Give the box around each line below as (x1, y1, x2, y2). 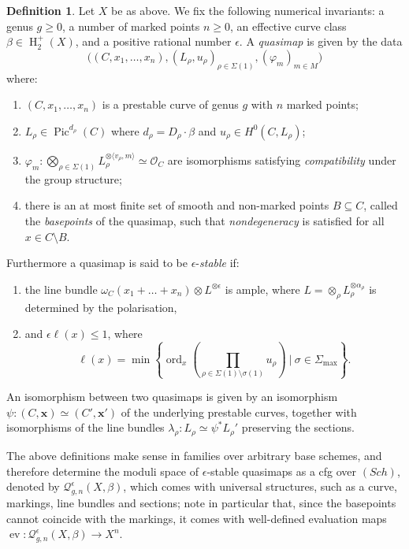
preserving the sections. (241, 419, 355, 436)
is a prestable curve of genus (102, 96, 239, 113)
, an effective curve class (230, 17, 347, 34)
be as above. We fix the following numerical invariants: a (111, 2, 385, 18)
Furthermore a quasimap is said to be (6, 254, 188, 271)
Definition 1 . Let (6, 2, 95, 18)
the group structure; (24, 170, 122, 187)
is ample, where (225, 280, 300, 297)
